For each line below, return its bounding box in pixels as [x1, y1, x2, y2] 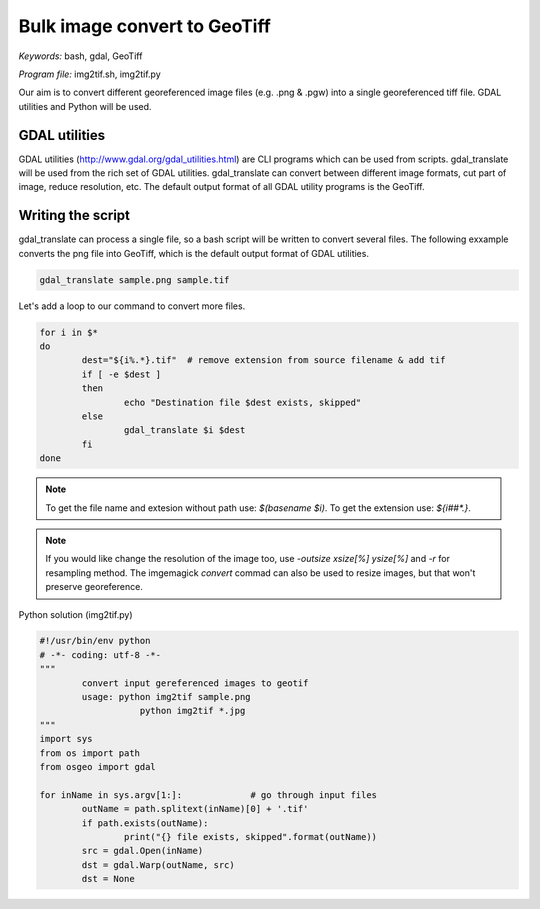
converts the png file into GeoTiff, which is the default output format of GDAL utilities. [18, 247, 370, 259]
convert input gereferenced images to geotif [81, 677, 309, 689]
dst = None [81, 873, 135, 885]
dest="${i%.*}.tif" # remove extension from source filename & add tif [81, 355, 446, 366]
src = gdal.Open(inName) [81, 845, 204, 857]
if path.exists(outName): [81, 817, 209, 829]
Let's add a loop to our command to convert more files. [18, 300, 246, 312]
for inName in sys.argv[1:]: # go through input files [39, 789, 378, 800]
